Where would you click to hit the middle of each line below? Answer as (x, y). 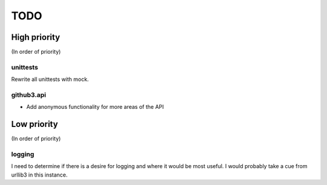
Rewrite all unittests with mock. (50, 79)
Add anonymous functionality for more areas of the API (95, 107)
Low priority (35, 124)
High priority (36, 37)
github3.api (29, 95)
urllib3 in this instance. (39, 175)
